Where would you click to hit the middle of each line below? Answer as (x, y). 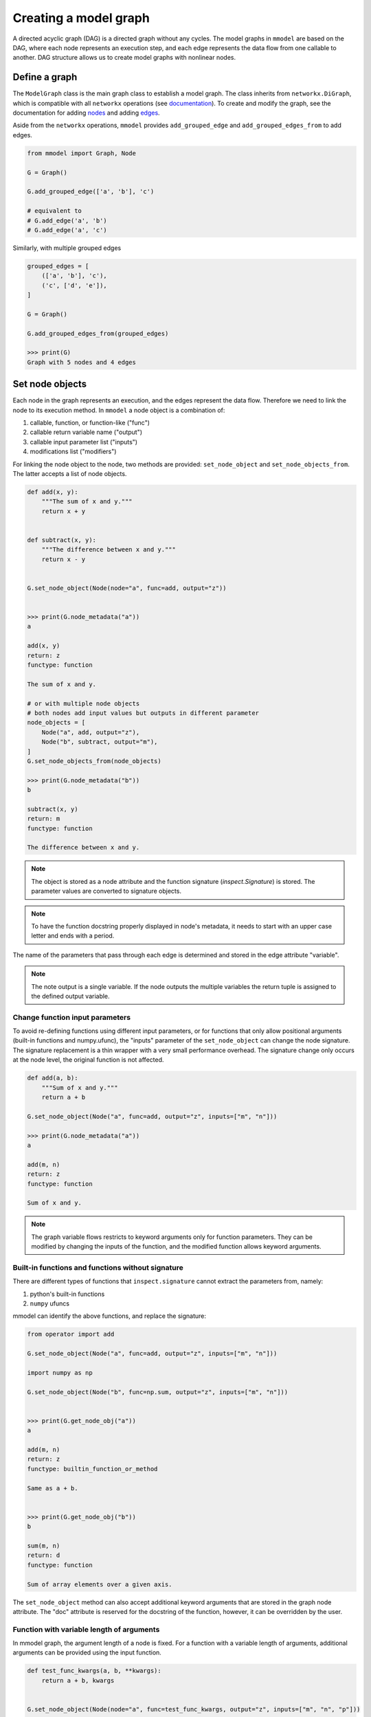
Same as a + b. (53, 1488)
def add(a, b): (53, 1078)
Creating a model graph (81, 18)
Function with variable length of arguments (86, 1629)
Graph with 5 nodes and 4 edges (82, 362)
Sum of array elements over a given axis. (100, 1584)
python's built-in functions (67, 1294)
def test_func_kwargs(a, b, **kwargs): (94, 1671)
